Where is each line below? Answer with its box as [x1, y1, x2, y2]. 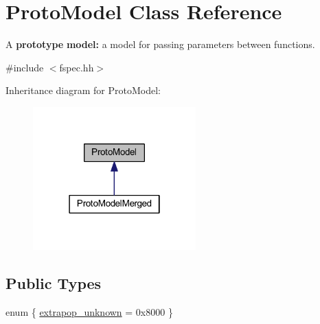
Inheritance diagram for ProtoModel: [5, 83, 161, 97]
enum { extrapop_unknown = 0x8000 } [5, 304, 173, 319]
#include [5, 60, 44, 74]
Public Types [5, 272, 102, 293]
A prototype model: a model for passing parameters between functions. [5, 37, 315, 51]
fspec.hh [59, 60, 94, 74]
